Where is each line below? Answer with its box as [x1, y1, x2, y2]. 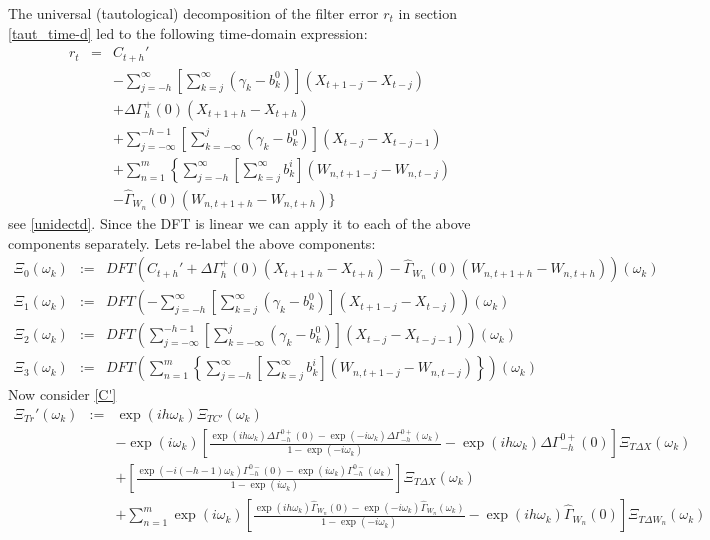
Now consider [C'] [8, 384, 117, 405]
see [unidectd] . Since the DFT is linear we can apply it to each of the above [8, 213, 471, 234]
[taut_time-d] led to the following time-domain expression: [8, 22, 368, 43]
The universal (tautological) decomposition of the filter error [8, 3, 379, 23]
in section [398, 3, 457, 23]
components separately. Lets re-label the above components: [8, 232, 376, 253]
